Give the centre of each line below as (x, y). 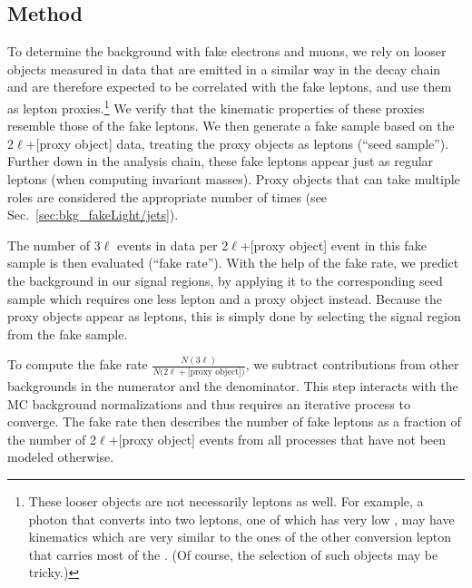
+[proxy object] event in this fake (333, 245)
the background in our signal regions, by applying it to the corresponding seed (225, 280)
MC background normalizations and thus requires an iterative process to (209, 403)
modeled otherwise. (61, 457)
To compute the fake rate (78, 364)
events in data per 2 (172, 245)
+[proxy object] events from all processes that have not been (277, 439)
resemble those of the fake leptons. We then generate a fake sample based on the (231, 126)
